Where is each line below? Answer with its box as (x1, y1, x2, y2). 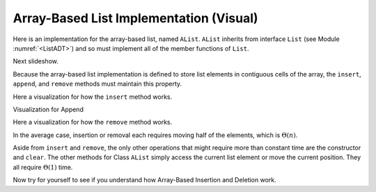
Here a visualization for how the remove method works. (13, 118, 173, 127)
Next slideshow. (13, 57, 59, 65)
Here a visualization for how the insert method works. (13, 93, 173, 101)
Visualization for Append (13, 105, 84, 113)
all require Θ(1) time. (13, 163, 73, 171)
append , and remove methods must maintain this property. (13, 80, 182, 88)
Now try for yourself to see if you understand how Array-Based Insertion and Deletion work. (13, 176, 276, 184)
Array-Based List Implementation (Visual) (13, 10, 258, 26)
